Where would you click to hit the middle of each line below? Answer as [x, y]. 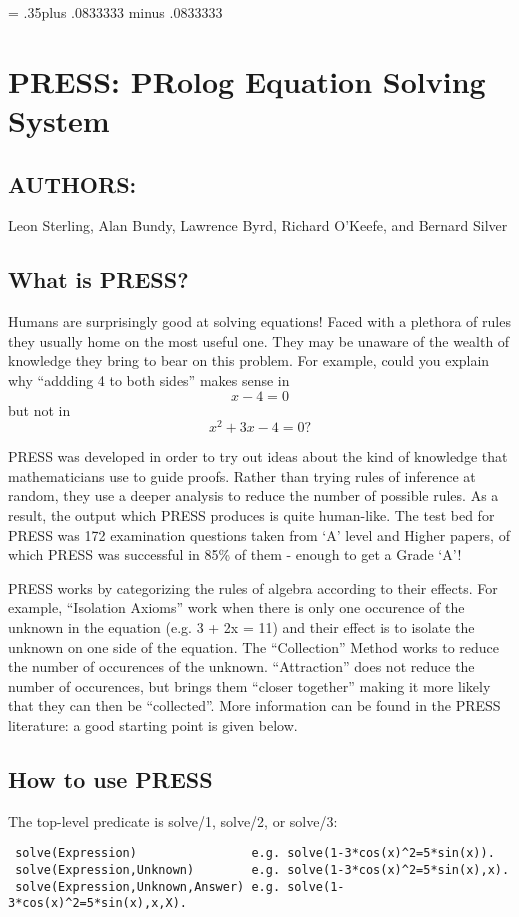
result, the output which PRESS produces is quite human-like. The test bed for [251, 514]
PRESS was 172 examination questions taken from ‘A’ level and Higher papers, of [259, 534]
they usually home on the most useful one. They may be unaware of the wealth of [259, 340]
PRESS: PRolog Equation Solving [247, 80]
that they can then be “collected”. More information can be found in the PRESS [254, 705]
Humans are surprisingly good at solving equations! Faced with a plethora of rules [259, 321]
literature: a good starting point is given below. [153, 724]
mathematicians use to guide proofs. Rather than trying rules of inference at [242, 475]
